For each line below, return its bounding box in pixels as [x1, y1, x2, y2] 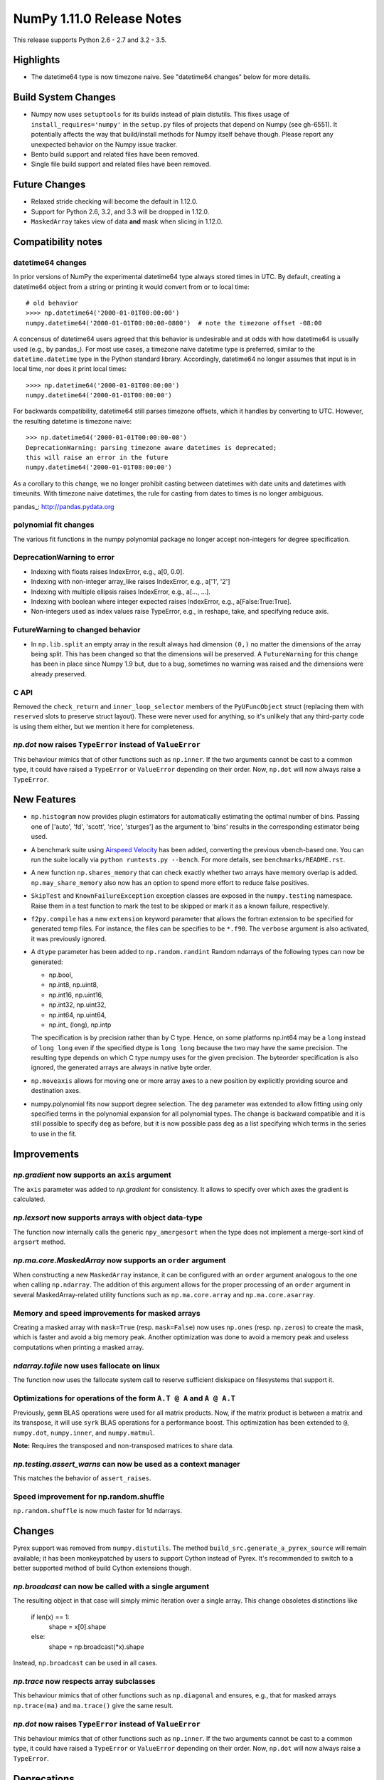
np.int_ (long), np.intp [48, 1020, 112, 1029]
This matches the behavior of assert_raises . [13, 1474, 151, 1482]
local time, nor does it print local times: [13, 365, 127, 373]
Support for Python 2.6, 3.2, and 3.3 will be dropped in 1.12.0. [31, 207, 210, 216]
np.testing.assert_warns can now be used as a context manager [13, 1459, 240, 1469]
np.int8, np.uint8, [48, 980, 99, 989]
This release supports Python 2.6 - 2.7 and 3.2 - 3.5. [13, 36, 167, 44]
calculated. [13, 1195, 46, 1203]
